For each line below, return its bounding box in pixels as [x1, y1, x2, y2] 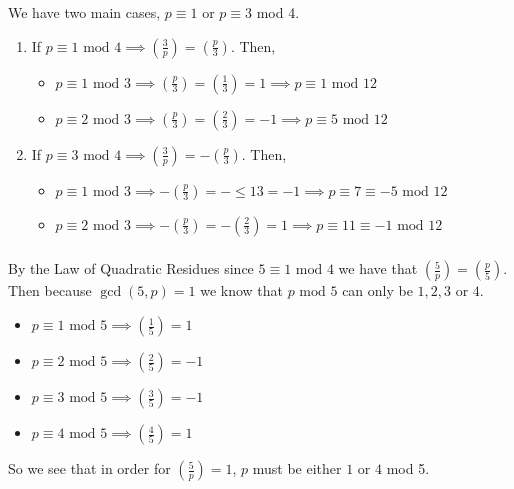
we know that [200, 280, 283, 301]
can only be [342, 280, 413, 301]
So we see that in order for [8, 458, 171, 479]
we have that [338, 258, 418, 279]
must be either [252, 458, 342, 479]
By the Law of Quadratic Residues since [8, 258, 254, 279]
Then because [8, 280, 92, 301]
